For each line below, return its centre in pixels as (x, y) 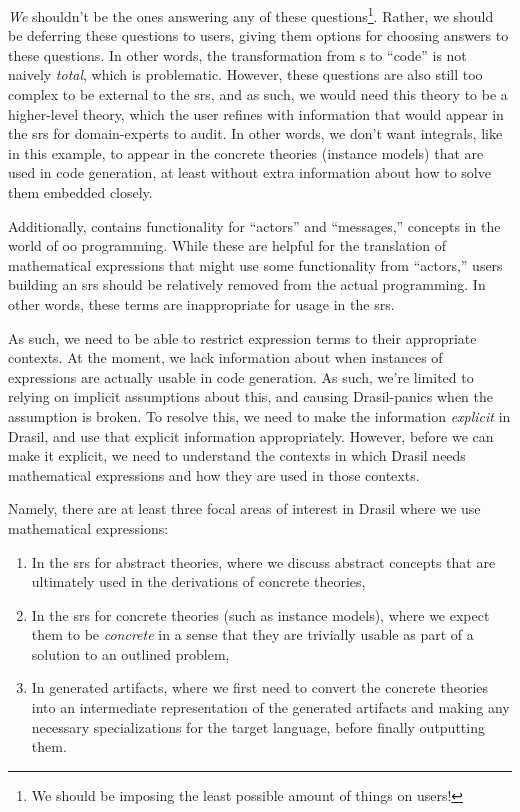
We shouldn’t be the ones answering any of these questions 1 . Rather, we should (251, 14)
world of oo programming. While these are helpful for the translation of (227, 245)
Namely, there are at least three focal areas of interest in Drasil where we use (244, 508)
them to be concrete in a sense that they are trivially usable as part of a (252, 634)
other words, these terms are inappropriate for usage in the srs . (201, 303)
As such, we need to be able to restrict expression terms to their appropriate (242, 337)
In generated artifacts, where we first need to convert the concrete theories (260, 687)
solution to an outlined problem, (130, 653)
